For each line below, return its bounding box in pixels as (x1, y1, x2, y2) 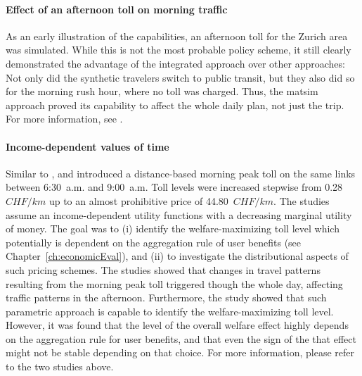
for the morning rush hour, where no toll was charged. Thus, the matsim (6, 84, 318, 99)
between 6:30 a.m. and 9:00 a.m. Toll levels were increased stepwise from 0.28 (6, 180, 343, 194)
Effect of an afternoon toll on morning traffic (6, 1, 228, 16)
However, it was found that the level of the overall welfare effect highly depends (6, 318, 349, 332)
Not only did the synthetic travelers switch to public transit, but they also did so (6, 70, 355, 84)
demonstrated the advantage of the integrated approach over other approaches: (6, 56, 345, 70)
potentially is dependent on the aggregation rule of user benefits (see (6, 234, 302, 249)
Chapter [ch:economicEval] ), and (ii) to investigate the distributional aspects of (6, 249, 349, 263)
